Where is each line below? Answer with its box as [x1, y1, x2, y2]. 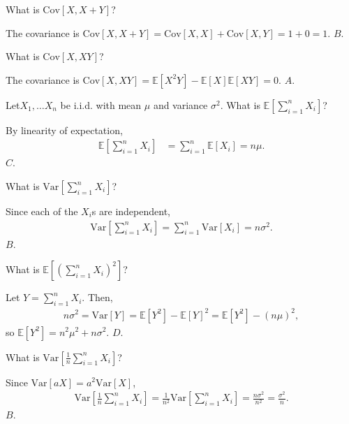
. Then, [82, 290, 113, 305]
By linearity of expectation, [6, 122, 123, 137]
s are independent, [91, 204, 170, 218]
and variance [153, 97, 208, 112]
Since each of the [6, 204, 78, 218]
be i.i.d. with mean [60, 97, 142, 112]
